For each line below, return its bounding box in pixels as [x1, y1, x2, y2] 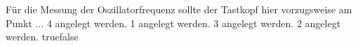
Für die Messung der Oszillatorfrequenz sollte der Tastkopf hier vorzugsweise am [6, 2, 352, 16]
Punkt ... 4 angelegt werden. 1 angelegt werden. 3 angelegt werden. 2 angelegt [6, 15, 341, 30]
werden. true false [6, 29, 79, 44]
